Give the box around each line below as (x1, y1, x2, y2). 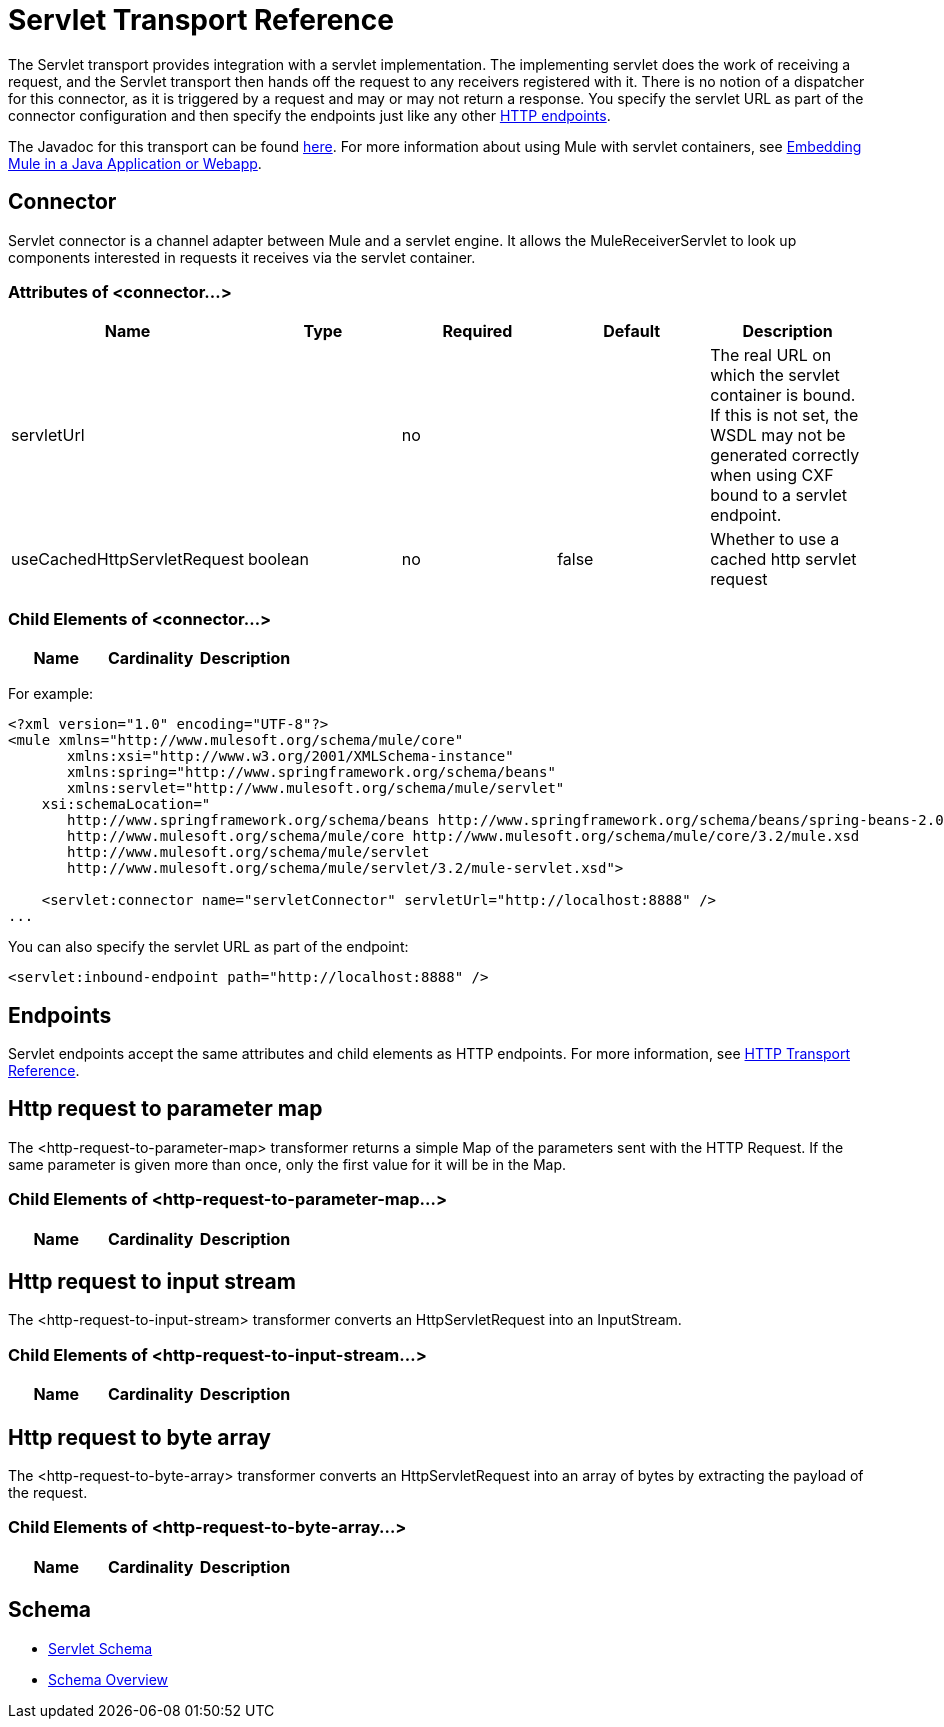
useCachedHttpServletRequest (11, 549, 245, 570)
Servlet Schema (48, 1639, 153, 1657)
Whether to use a (710, 529, 840, 550)
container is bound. (710, 385, 856, 406)
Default (603, 321, 661, 342)
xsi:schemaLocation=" (41, 796, 211, 813)
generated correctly (710, 445, 860, 466)
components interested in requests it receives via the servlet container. (8, 248, 476, 266)
